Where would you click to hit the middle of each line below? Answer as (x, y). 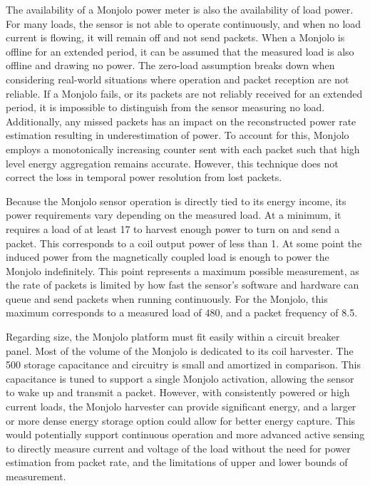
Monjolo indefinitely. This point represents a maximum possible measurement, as (183, 270)
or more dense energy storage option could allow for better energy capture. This (181, 420)
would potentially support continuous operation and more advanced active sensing (185, 434)
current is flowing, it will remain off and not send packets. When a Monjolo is (175, 37)
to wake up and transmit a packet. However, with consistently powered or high (178, 392)
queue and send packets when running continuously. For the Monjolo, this (167, 298)
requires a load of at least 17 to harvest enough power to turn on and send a (173, 228)
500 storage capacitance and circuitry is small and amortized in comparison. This (183, 364)
